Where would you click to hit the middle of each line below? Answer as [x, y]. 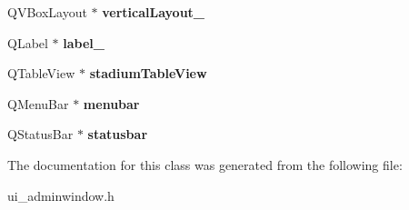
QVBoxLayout [47, 12]
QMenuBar [38, 103]
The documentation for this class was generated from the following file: [205, 164]
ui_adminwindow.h [61, 195]
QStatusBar [40, 134]
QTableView [41, 73]
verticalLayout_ [154, 12]
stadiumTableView [148, 73]
